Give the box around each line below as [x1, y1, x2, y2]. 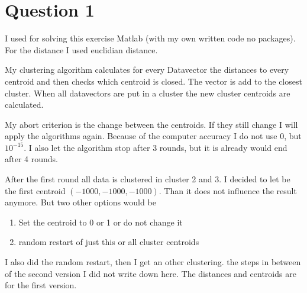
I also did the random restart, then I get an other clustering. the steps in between [5, 256, 301, 268]
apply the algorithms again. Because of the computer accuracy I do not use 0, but [5, 130, 302, 142]
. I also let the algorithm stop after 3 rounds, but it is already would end [24, 141, 287, 153]
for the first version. [5, 279, 77, 291]
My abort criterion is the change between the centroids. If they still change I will [5, 118, 298, 130]
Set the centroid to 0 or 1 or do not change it [18, 215, 183, 228]
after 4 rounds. [5, 153, 59, 165]
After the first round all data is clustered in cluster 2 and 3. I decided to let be [5, 173, 290, 185]
